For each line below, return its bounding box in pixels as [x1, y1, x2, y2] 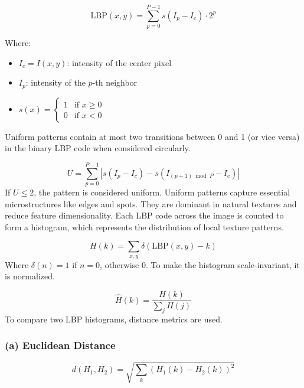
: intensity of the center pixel [67, 56, 172, 69]
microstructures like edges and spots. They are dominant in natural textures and [5, 197, 297, 210]
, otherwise [100, 258, 139, 270]
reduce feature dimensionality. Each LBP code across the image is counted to [5, 209, 284, 221]
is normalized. [5, 270, 55, 282]
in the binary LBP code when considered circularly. [5, 142, 191, 154]
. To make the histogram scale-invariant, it [145, 258, 300, 270]
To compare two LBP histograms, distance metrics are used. [5, 312, 223, 325]
